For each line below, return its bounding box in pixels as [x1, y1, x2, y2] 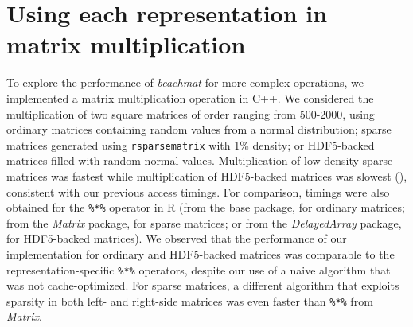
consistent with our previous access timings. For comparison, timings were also [6, 183, 390, 200]
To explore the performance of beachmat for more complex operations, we [6, 74, 364, 91]
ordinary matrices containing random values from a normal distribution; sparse [6, 121, 392, 138]
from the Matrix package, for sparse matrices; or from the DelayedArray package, [6, 214, 402, 231]
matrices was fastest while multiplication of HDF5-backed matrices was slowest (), [6, 167, 407, 184]
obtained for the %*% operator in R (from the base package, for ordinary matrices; [6, 199, 405, 216]
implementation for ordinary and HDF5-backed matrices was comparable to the [6, 245, 395, 262]
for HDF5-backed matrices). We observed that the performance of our [6, 230, 347, 247]
